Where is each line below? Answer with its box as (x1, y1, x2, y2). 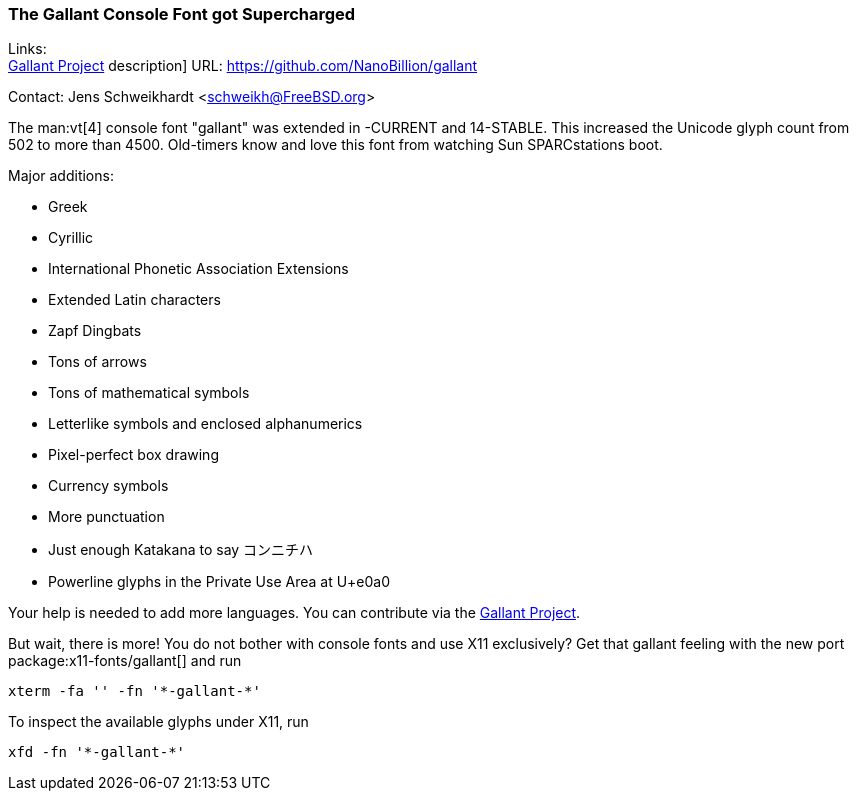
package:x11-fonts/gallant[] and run (8, 652, 242, 670)
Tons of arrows (48, 353, 147, 371)
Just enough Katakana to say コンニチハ (48, 541, 314, 559)
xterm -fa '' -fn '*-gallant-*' (8, 683, 261, 700)
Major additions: (8, 167, 114, 185)
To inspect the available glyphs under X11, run (8, 713, 309, 731)
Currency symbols (48, 477, 169, 495)
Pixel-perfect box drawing (48, 446, 219, 464)
